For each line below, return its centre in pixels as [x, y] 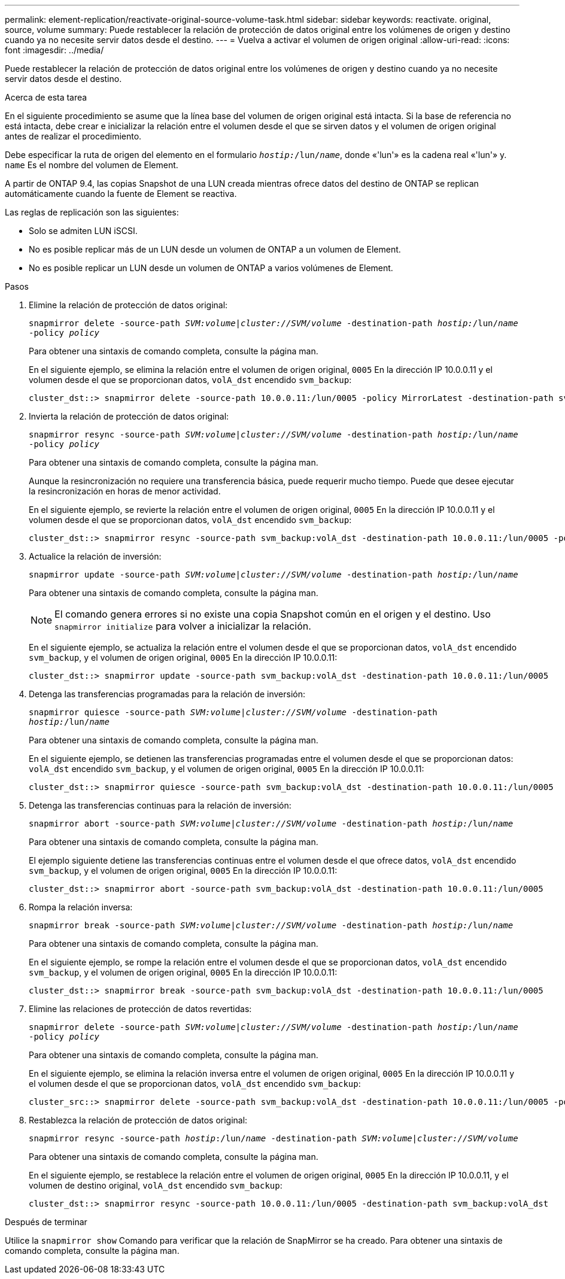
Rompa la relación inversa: [81, 907]
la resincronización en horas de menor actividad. [125, 491]
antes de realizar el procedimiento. [73, 136]
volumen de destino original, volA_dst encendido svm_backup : [156, 1185]
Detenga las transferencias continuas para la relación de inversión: [160, 805]
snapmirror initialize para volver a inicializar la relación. [183, 626]
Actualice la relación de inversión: [95, 556]
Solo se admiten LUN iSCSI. [83, 231]
